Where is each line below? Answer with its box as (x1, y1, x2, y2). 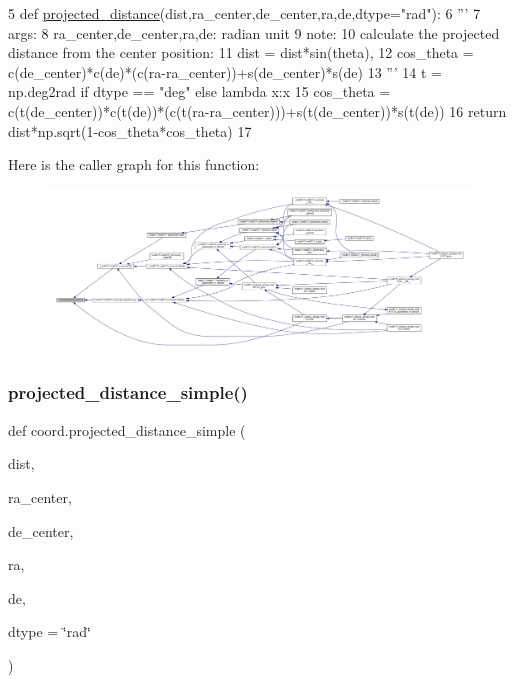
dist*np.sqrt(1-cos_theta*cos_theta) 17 (8, 120, 252, 141)
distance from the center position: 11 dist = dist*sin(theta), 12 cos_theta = (8, 42, 474, 63)
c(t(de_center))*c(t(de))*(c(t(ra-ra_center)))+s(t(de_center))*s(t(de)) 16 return (8, 100, 507, 121)
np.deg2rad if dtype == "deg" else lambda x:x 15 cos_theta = (8, 81, 391, 102)
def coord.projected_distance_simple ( (8, 419, 246, 440)
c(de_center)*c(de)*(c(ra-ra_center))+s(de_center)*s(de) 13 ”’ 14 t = (8, 61, 442, 82)
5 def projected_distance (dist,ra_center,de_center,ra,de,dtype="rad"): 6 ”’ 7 (8, 3, 481, 23)
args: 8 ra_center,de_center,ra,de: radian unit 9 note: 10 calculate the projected (8, 22, 500, 43)
